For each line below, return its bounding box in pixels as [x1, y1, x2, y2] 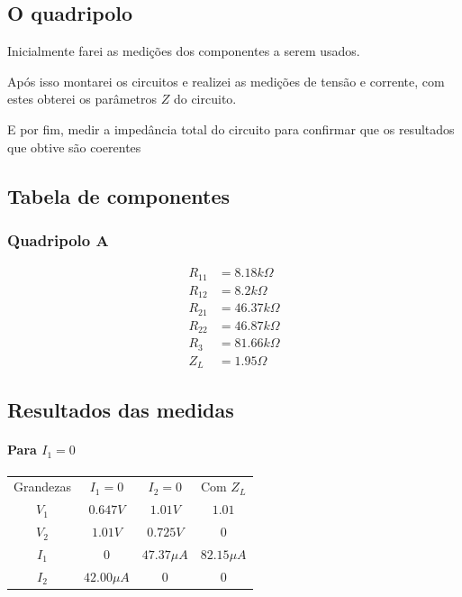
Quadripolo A [7, 228, 109, 251]
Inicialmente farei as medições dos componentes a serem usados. [7, 41, 360, 60]
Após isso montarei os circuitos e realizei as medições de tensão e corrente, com [7, 71, 445, 90]
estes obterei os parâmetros [7, 89, 158, 108]
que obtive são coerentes [7, 137, 141, 156]
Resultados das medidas [7, 396, 234, 424]
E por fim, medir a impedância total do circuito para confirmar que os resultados [7, 119, 455, 138]
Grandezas [14, 477, 71, 496]
